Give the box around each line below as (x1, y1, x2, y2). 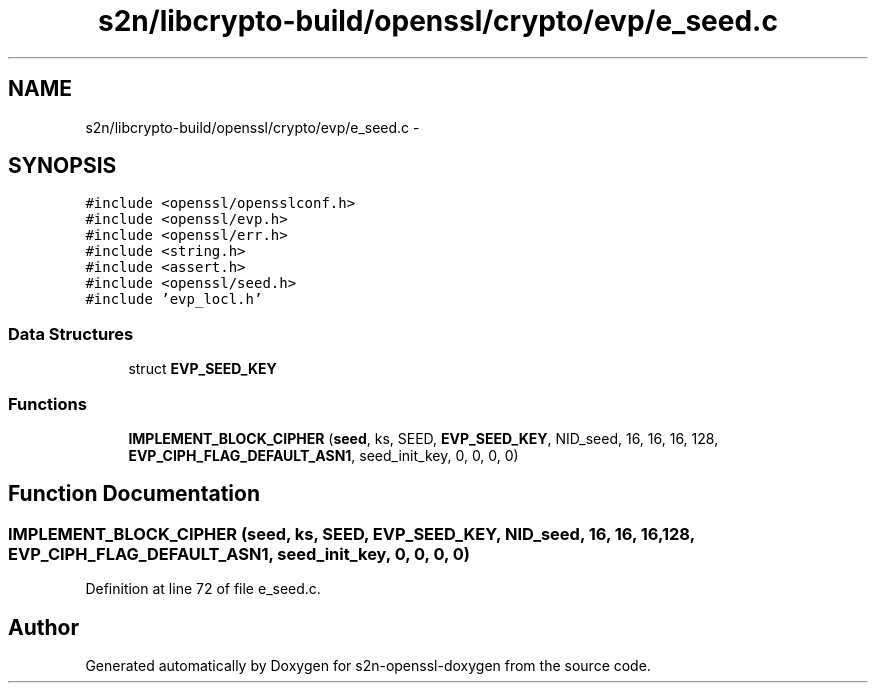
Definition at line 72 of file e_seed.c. (85, 580, 321, 598)
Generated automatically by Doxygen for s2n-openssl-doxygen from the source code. (85, 657, 651, 674)
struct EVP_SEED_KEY (128, 360, 277, 378)
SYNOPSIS (8, 153, 117, 179)
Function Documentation (8, 481, 260, 507)
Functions (8, 393, 87, 414)
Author (8, 614, 79, 640)
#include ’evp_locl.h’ (85, 291, 263, 308)
